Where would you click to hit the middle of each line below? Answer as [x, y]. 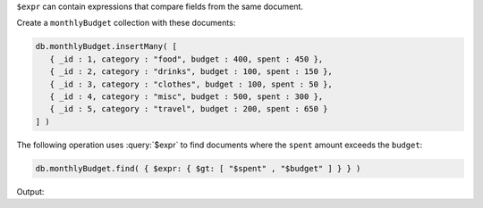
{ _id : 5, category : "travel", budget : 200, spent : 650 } [189, 109]
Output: [30, 191]
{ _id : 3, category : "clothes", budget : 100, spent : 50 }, [191, 84]
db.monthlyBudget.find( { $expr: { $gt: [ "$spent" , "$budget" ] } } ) [198, 168]
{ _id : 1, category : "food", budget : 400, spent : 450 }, [186, 59]
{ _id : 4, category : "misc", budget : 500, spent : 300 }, [186, 96]
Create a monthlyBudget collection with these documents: [126, 23]
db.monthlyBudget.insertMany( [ [106, 46]
